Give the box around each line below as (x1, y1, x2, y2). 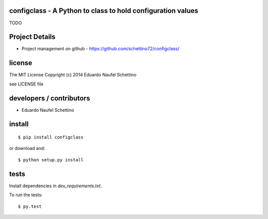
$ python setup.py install (18, 157, 84, 162)
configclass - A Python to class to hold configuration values (9, 6, 199, 15)
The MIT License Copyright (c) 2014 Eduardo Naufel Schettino (9, 72, 136, 78)
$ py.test (18, 204, 42, 209)
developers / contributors (9, 94, 90, 102)
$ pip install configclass (18, 135, 84, 140)
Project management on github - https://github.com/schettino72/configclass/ (21, 46, 180, 52)
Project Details (9, 33, 56, 41)
